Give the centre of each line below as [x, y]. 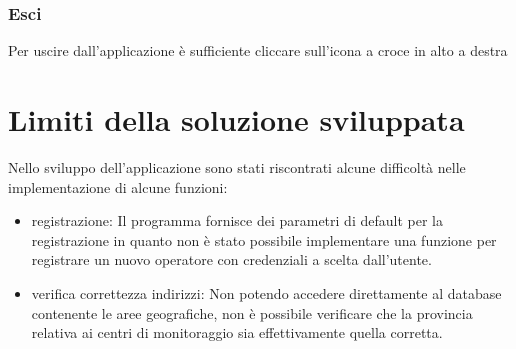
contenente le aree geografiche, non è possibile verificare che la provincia [252, 312]
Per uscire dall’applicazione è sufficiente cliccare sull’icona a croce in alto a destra [258, 50]
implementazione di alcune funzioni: [118, 186]
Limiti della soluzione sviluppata [236, 119]
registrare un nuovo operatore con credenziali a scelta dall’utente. [231, 259]
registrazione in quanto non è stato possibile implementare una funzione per [264, 239]
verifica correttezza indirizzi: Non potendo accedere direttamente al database [266, 292]
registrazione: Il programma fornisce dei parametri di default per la [237, 220]
